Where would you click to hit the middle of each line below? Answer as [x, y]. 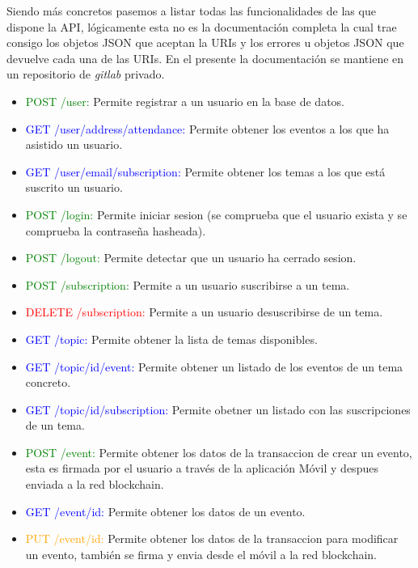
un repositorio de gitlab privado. [86, 74]
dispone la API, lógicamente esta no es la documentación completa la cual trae [202, 26]
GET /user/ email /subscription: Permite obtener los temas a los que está [205, 171]
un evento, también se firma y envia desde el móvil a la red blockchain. [201, 554]
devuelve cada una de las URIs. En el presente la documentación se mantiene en [205, 58]
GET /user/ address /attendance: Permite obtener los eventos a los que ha [207, 128]
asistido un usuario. [74, 144]
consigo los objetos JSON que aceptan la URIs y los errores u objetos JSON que [205, 42]
